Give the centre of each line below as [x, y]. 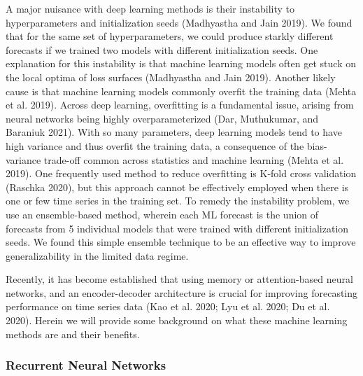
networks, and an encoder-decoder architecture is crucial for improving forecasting [182, 292]
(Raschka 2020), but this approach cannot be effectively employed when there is [177, 187]
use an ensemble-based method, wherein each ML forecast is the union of [162, 214]
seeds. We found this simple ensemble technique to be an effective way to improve [181, 242]
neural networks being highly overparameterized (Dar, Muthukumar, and [162, 118]
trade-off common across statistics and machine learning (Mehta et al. [194, 159]
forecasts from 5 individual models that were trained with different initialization [177, 228]
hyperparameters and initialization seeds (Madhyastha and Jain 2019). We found [179, 22]
